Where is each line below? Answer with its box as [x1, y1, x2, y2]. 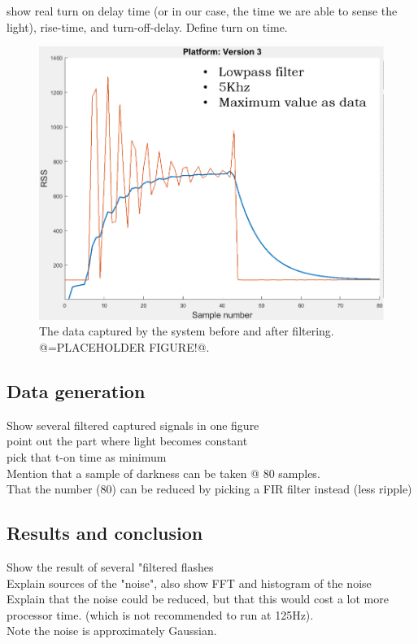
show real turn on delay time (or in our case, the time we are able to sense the [7, 2, 398, 19]
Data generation [7, 378, 146, 403]
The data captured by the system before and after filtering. [39, 322, 334, 340]
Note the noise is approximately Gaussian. [7, 622, 217, 639]
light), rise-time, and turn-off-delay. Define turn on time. [7, 18, 288, 35]
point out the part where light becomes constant [7, 432, 248, 449]
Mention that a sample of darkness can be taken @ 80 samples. [7, 464, 320, 481]
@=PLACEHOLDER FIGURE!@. [39, 338, 210, 355]
